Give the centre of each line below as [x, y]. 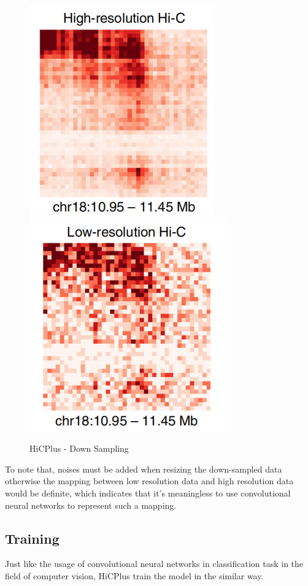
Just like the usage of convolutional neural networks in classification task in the [154, 564]
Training [32, 538]
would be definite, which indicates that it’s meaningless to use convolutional [148, 493]
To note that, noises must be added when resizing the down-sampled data [144, 469]
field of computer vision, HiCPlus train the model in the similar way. [134, 575]
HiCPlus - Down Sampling [79, 448]
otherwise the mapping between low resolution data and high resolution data [149, 481]
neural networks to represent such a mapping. [91, 505]
